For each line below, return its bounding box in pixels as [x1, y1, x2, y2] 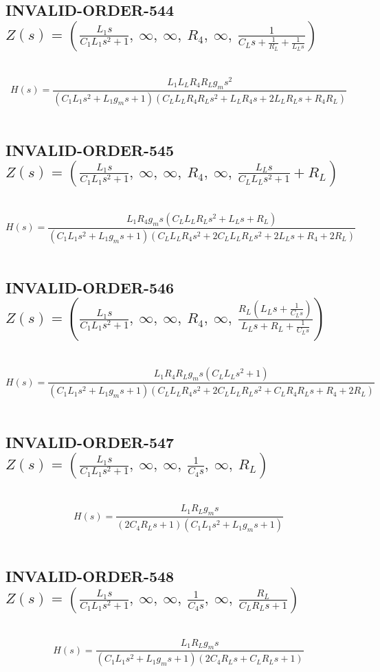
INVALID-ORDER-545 [5, 139, 175, 160]
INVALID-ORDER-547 [5, 432, 175, 453]
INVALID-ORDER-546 [5, 276, 175, 298]
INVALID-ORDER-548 [5, 565, 175, 587]
